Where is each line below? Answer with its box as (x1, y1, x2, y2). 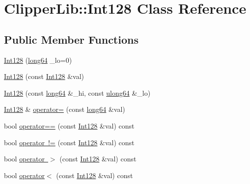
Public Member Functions (4, 31, 139, 47)
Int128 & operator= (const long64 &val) (4, 104, 125, 114)
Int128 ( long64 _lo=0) (4, 54, 72, 65)
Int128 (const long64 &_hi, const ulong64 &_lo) (4, 87, 151, 98)
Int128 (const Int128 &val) (4, 71, 84, 81)
